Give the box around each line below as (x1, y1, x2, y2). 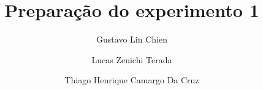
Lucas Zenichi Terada (91, 53, 172, 66)
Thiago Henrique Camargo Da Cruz (64, 74, 199, 86)
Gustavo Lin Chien (96, 33, 167, 46)
